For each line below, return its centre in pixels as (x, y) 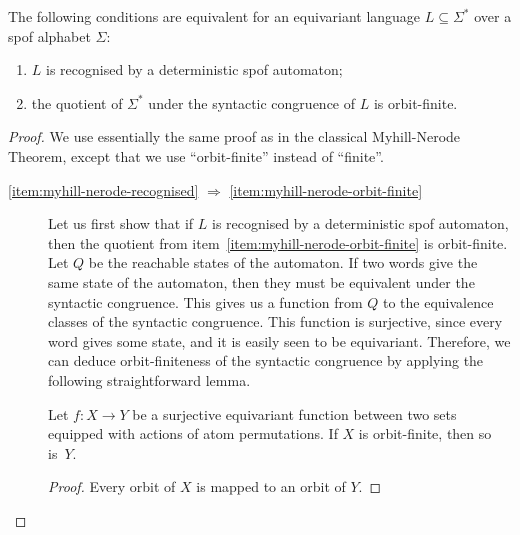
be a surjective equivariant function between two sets (294, 413)
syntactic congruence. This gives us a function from (205, 301)
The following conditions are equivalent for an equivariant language (214, 16)
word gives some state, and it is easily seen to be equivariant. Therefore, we (279, 340)
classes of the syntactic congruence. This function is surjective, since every (275, 321)
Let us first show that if (121, 223)
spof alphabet (49, 35)
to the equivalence (438, 301)
